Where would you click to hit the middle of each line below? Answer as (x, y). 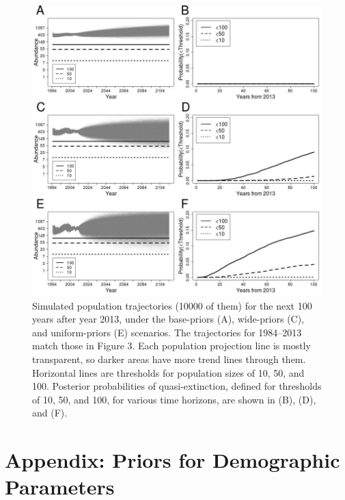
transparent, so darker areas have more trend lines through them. (169, 359)
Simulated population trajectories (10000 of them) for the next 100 (172, 305)
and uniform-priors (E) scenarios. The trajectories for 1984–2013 (167, 332)
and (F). (50, 413)
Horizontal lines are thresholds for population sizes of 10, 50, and (168, 372)
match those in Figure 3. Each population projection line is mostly (171, 346)
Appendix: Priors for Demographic (172, 460)
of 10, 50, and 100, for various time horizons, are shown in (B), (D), (174, 399)
